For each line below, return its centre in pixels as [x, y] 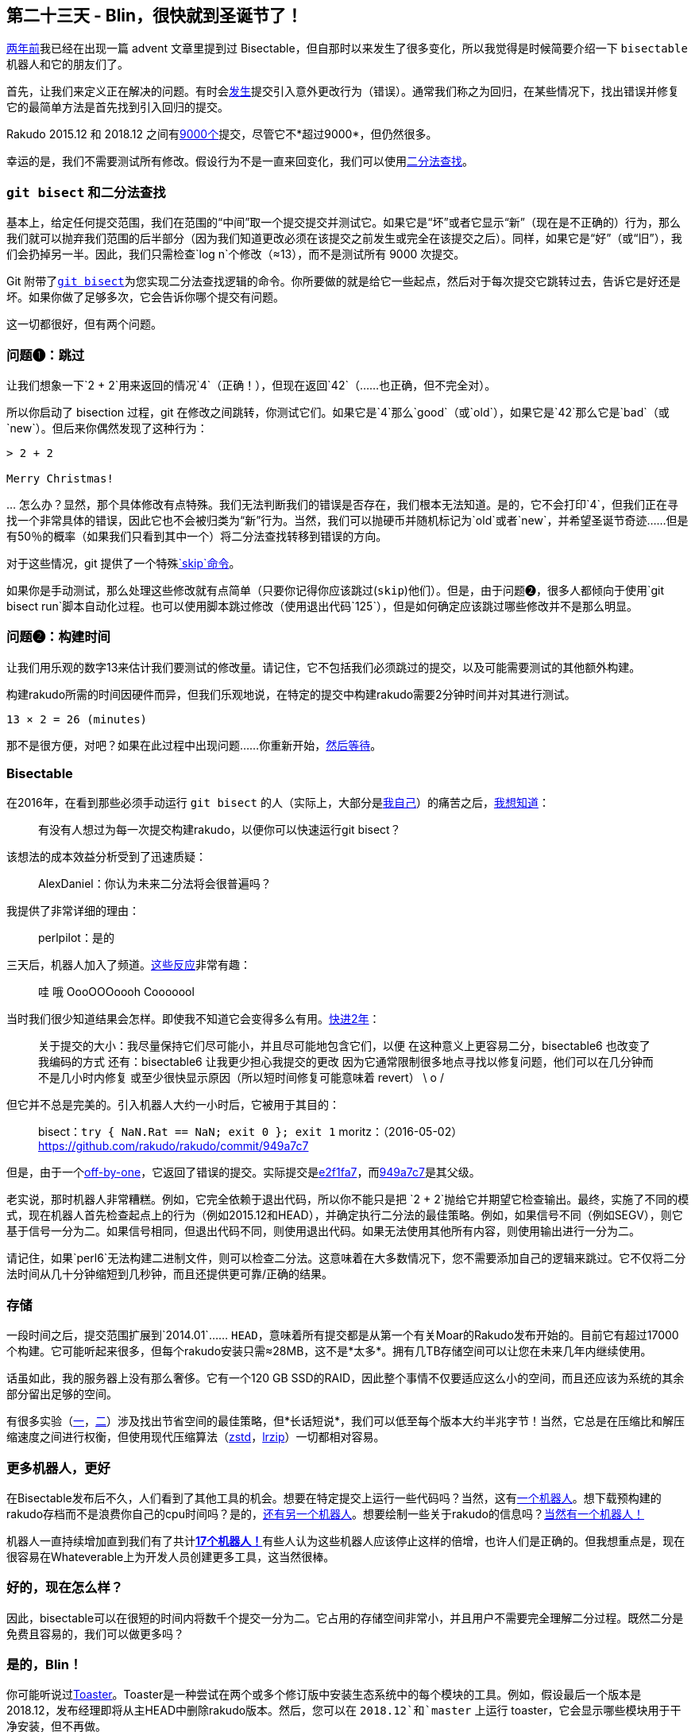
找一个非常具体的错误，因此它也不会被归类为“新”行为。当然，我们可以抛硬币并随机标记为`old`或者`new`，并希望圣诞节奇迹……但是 [347, 520]
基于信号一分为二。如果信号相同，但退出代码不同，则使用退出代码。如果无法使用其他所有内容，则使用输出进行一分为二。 [323, 1231]
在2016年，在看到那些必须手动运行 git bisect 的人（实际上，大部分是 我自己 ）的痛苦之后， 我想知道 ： [278, 803]
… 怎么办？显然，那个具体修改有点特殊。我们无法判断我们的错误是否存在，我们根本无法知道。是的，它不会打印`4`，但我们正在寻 [343, 504]
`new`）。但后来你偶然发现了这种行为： [107, 428]
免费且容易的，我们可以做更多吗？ [95, 1633]
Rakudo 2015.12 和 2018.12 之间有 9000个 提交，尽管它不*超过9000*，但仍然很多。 [222, 134]
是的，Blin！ [44, 1665]
